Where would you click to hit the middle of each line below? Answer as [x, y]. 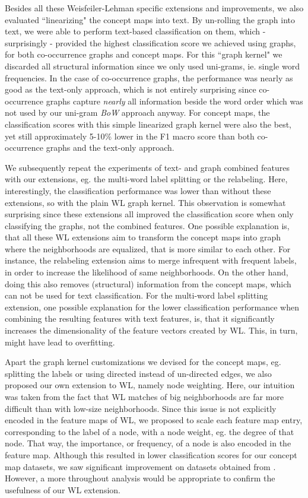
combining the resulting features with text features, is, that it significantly [140, 318]
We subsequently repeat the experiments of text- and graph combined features [147, 167]
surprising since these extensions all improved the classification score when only [149, 214]
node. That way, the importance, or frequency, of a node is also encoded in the [148, 443]
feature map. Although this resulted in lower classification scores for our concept [151, 454]
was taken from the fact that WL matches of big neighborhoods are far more [144, 397]
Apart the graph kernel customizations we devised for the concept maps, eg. [143, 362]
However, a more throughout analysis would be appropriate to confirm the [140, 478]
